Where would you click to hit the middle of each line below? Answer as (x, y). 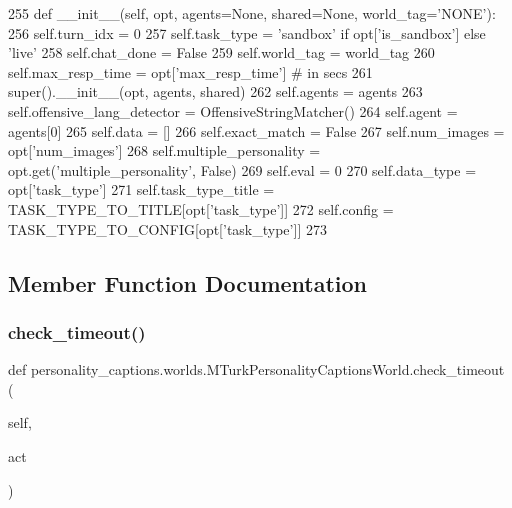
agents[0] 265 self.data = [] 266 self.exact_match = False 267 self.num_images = (256, 130)
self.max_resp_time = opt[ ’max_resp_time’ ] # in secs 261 (190, 71)
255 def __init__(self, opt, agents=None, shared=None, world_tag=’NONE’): (252, 13)
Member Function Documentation (188, 282)
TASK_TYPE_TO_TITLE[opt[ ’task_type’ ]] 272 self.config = (201, 208)
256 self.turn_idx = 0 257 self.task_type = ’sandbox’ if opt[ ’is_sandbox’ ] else (247, 32)
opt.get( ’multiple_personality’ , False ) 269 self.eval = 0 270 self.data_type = (242, 169)
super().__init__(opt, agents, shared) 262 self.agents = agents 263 (215, 91)
